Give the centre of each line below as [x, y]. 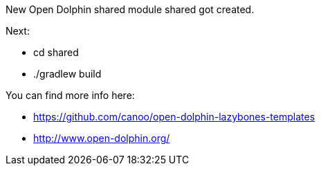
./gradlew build [67, 74]
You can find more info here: [70, 95]
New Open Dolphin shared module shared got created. [130, 9]
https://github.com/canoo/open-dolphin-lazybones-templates [174, 117]
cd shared [56, 52]
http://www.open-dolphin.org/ [102, 138]
